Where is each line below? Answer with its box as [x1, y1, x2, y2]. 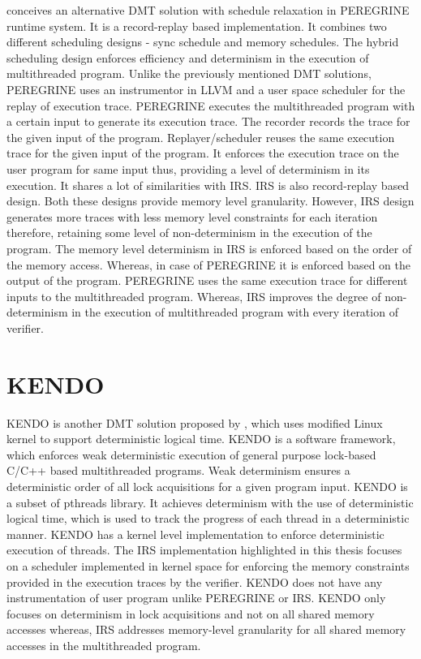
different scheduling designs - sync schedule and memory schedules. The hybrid [6, 33, 399, 50]
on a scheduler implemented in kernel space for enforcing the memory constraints [6, 557, 410, 574]
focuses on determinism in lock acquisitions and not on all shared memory [6, 605, 375, 622]
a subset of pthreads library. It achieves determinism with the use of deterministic [6, 493, 414, 510]
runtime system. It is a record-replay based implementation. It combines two [6, 17, 387, 34]
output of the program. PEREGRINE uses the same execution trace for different [6, 272, 408, 289]
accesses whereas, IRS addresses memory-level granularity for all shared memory [6, 621, 406, 638]
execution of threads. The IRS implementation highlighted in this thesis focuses [6, 541, 402, 558]
